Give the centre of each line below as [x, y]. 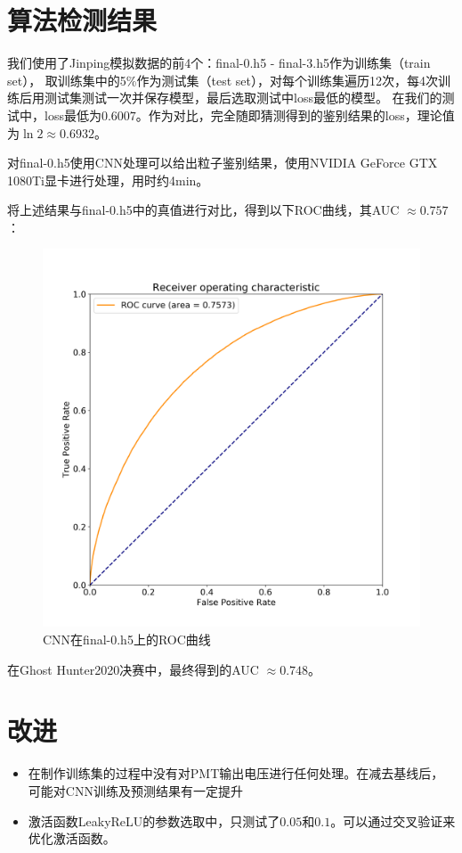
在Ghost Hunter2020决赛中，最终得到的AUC [133, 669]
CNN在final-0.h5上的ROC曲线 [127, 640]
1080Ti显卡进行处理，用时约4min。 [108, 180]
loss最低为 [73, 115]
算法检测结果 [82, 20]
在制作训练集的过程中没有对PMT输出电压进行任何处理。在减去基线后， [236, 773]
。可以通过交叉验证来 [393, 820]
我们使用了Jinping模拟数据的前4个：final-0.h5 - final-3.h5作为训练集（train [219, 63]
